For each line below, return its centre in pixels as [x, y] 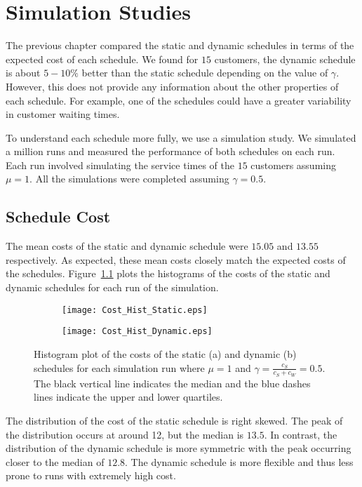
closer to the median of [55, 461]
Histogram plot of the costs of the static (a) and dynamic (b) [165, 353]
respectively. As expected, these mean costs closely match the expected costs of [176, 259]
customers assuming [293, 165]
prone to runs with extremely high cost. [91, 475]
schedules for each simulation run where [119, 367]
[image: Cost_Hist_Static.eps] [135, 310]
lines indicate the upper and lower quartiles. [128, 397]
